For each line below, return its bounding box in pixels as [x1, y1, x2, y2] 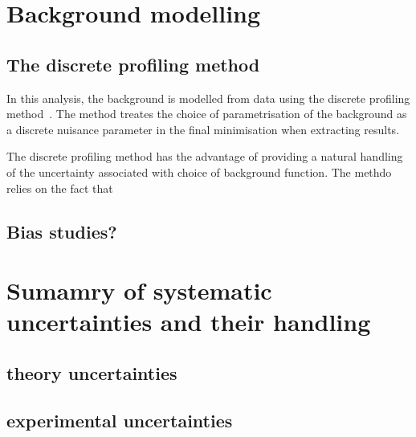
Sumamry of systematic [6, 274, 272, 307]
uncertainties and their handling [6, 305, 371, 338]
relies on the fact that [6, 179, 113, 196]
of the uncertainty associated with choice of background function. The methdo [6, 163, 392, 180]
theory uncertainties [6, 360, 177, 385]
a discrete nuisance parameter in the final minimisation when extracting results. [6, 120, 400, 137]
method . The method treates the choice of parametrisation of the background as [6, 105, 407, 122]
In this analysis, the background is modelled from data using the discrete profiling [6, 89, 410, 106]
